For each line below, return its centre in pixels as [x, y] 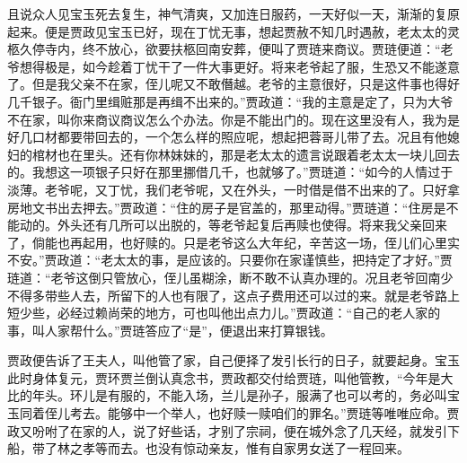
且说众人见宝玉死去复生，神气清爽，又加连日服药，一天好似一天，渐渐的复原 [233, 13]
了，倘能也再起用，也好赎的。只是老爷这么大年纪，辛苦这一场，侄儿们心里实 [233, 242]
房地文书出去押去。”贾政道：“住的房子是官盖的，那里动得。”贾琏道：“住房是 [227, 207]
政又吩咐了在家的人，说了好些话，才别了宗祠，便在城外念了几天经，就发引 [227, 430]
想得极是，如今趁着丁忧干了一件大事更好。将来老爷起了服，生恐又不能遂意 [239, 66]
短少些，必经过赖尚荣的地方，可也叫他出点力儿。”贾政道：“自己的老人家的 [224, 313]
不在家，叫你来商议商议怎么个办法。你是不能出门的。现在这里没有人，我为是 [233, 119]
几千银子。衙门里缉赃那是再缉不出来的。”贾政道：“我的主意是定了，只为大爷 [230, 101]
